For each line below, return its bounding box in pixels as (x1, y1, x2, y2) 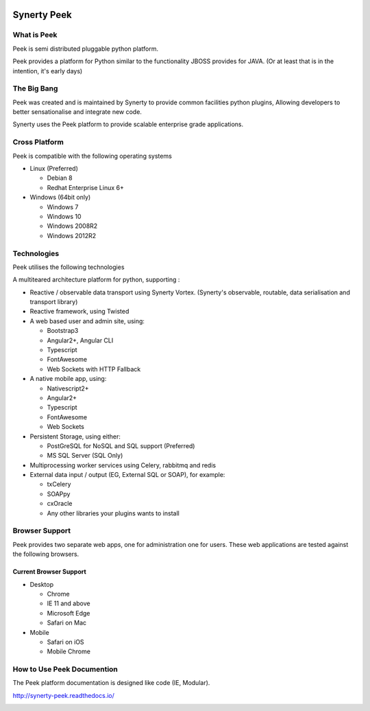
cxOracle (47, 500, 73, 508)
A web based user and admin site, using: (29, 316, 145, 325)
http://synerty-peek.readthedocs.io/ (12, 691, 114, 699)
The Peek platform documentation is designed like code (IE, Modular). (12, 679, 210, 687)
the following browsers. (12, 550, 79, 559)
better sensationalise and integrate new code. (12, 108, 142, 116)
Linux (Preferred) (29, 165, 78, 172)
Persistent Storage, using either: (29, 432, 121, 441)
